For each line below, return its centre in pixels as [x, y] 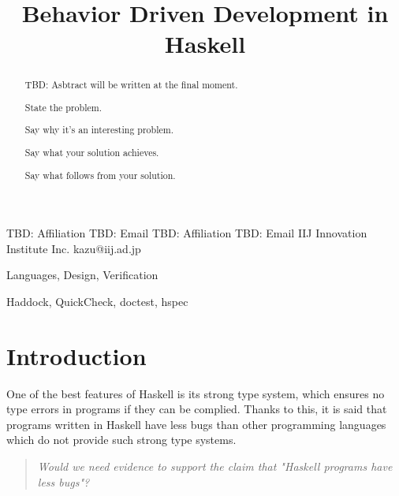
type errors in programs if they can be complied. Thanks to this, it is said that [197, 409]
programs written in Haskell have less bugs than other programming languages [196, 424]
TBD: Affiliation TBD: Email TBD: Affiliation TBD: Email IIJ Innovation [187, 233]
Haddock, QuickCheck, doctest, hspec [97, 301]
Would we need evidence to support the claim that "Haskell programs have [215, 466]
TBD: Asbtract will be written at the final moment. [131, 85]
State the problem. [63, 107]
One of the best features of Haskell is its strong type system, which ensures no [196, 393]
